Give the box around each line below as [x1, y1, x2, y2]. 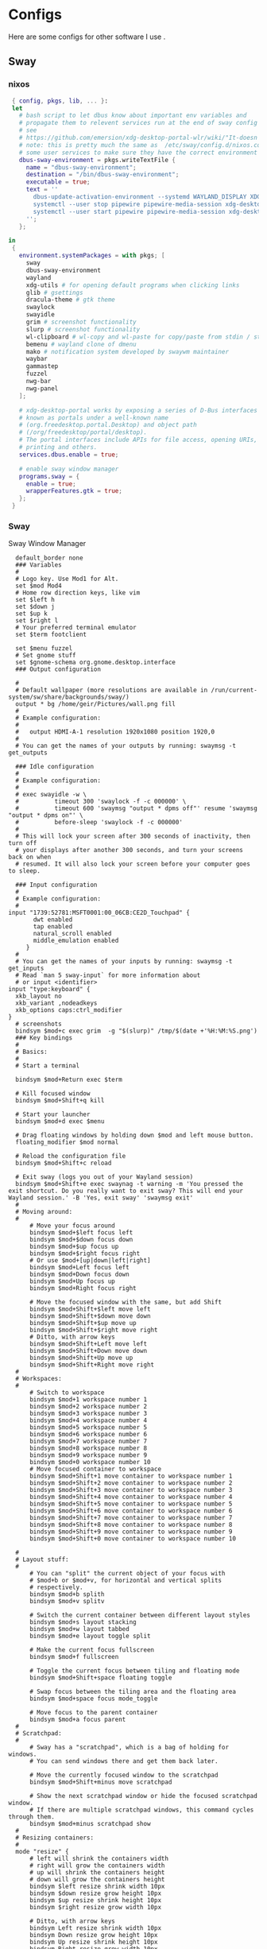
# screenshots [15, 1020, 62, 1029]
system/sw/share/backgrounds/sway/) [8, 693, 130, 701]
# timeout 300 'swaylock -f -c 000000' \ [15, 797, 187, 806]
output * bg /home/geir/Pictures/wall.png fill [15, 700, 176, 708]
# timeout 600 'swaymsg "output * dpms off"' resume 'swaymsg [15, 804, 258, 812]
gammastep [25, 362, 59, 370]
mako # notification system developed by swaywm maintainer [25, 347, 229, 355]
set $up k [15, 610, 48, 618]
